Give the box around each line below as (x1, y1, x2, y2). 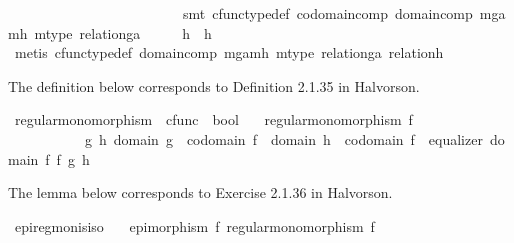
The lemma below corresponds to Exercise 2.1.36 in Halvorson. (8, 182, 393, 203)
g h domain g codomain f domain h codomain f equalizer (84, 128, 483, 149)
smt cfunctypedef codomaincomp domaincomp (182, 3, 473, 23)
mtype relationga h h (34, 22, 212, 43)
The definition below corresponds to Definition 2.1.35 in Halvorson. (8, 75, 420, 96)
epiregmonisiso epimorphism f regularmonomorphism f (14, 215, 375, 236)
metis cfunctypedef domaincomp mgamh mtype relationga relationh (14, 42, 444, 63)
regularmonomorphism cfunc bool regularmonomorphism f (14, 109, 413, 130)
